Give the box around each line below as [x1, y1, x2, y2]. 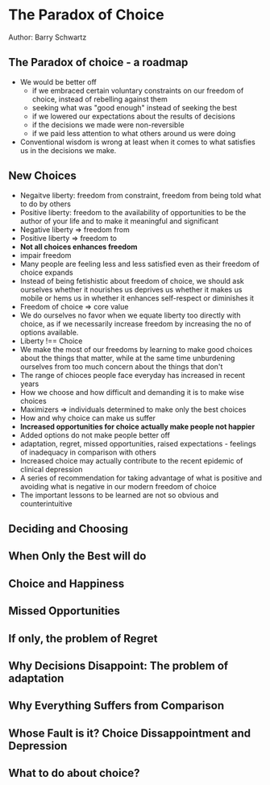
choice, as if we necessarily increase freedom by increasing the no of [19, 318, 252, 328]
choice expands [19, 268, 74, 277]
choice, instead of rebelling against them [31, 94, 168, 104]
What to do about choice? [8, 766, 140, 780]
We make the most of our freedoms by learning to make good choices [19, 344, 253, 354]
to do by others [19, 199, 71, 209]
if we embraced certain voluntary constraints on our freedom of [31, 85, 244, 95]
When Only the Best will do [8, 550, 147, 563]
